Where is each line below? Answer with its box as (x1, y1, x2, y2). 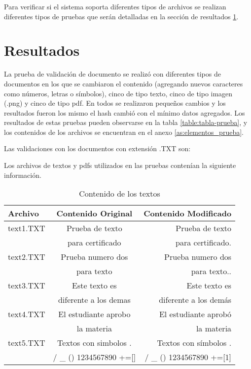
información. (4, 169, 41, 180)
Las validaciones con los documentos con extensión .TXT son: (4, 143, 191, 154)
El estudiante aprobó (159, 308, 232, 320)
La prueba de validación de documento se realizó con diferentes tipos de (4, 69, 221, 79)
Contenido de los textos (79, 188, 160, 200)
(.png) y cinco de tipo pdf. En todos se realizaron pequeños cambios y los (4, 98, 226, 108)
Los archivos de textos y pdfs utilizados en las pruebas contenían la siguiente (4, 160, 236, 170)
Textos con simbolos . (57, 337, 132, 349)
